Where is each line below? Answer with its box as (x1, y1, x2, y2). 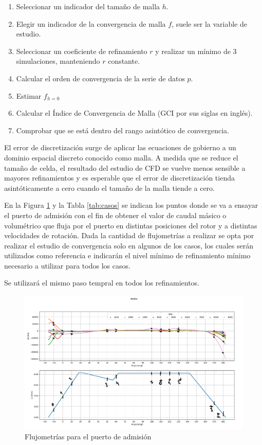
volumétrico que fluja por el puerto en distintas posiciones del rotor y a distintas (4, 220, 257, 230)
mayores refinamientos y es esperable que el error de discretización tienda (4, 172, 235, 183)
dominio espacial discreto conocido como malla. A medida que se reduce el (4, 152, 238, 163)
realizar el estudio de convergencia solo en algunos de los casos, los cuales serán (4, 240, 253, 251)
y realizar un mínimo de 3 (155, 45, 237, 56)
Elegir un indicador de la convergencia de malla (16, 18, 166, 29)
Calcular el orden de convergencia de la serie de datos (16, 73, 185, 83)
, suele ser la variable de (172, 18, 247, 29)
